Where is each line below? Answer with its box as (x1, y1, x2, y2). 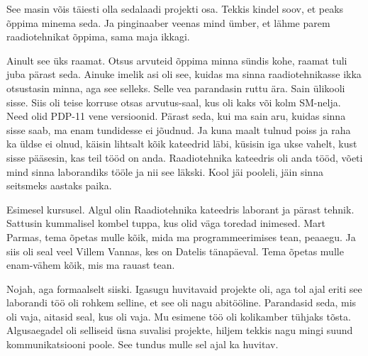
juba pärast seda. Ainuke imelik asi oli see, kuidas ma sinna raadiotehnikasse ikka (6, 67, 362, 82)
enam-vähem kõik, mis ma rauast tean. (6, 257, 175, 272)
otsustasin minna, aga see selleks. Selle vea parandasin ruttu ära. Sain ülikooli (6, 80, 345, 95)
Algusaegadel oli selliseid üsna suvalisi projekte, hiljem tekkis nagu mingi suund (6, 323, 353, 338)
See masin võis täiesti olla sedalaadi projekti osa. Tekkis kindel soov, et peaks (6, 1, 344, 16)
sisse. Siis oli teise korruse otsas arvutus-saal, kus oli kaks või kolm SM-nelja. (6, 94, 341, 109)
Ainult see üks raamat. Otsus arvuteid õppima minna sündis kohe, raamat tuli (6, 52, 347, 67)
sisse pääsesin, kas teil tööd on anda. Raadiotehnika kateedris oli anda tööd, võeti (6, 150, 363, 165)
